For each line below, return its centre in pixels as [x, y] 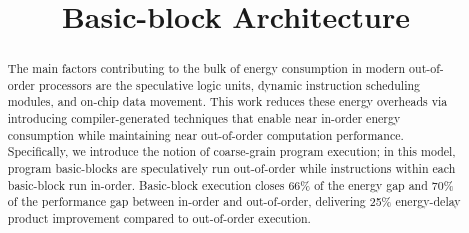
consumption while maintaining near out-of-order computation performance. [205, 134]
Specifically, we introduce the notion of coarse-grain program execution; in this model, [231, 151]
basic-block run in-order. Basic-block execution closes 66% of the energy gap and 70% [230, 184]
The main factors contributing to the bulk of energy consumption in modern [206, 68]
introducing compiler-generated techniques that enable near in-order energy [204, 118]
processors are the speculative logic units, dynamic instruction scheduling [229, 84]
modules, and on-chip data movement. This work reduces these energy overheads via [227, 101]
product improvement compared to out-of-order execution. [159, 218]
